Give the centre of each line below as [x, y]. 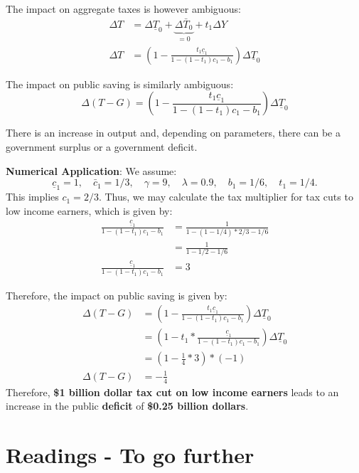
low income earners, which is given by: [89, 210]
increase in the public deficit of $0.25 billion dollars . [127, 406]
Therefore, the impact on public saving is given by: [117, 295]
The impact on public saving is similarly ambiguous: [120, 84]
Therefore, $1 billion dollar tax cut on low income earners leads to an [172, 392]
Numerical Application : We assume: [91, 170]
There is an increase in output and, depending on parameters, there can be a [173, 133]
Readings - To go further [130, 454]
